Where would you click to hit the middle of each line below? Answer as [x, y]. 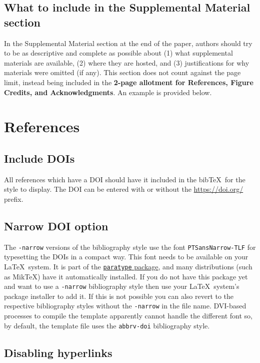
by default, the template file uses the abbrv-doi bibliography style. [107, 325]
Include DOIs [39, 158]
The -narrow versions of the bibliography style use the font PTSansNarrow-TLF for [130, 247]
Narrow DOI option [56, 226]
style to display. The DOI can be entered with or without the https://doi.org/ [124, 189]
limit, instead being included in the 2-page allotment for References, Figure [129, 82]
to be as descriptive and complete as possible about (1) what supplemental [118, 53]
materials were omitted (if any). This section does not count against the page [122, 72]
